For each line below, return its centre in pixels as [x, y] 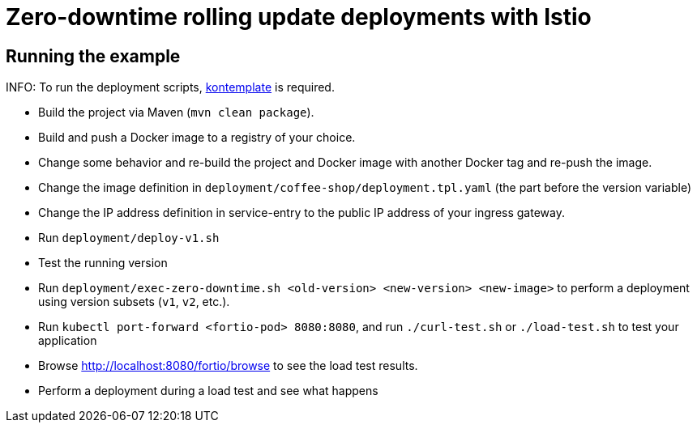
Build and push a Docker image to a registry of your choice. [197, 138]
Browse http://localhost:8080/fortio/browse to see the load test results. [228, 366]
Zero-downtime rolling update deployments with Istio [299, 17]
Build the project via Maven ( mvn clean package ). [176, 113]
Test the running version [103, 263]
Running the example [93, 56]
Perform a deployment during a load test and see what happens [208, 391]
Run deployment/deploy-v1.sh [129, 238]
